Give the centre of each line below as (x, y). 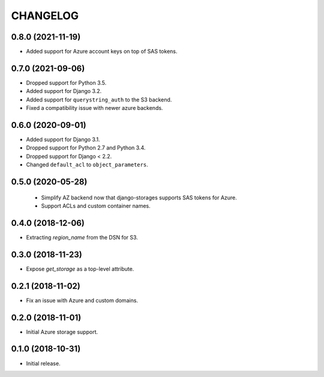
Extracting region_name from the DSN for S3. (82, 237)
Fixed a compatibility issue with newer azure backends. (94, 108)
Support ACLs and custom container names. (96, 206)
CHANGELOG (45, 16)
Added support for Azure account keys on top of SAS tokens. (102, 52)
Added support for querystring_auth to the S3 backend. (99, 100)
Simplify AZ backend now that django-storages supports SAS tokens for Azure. (139, 198)
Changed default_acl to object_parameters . (87, 164)
